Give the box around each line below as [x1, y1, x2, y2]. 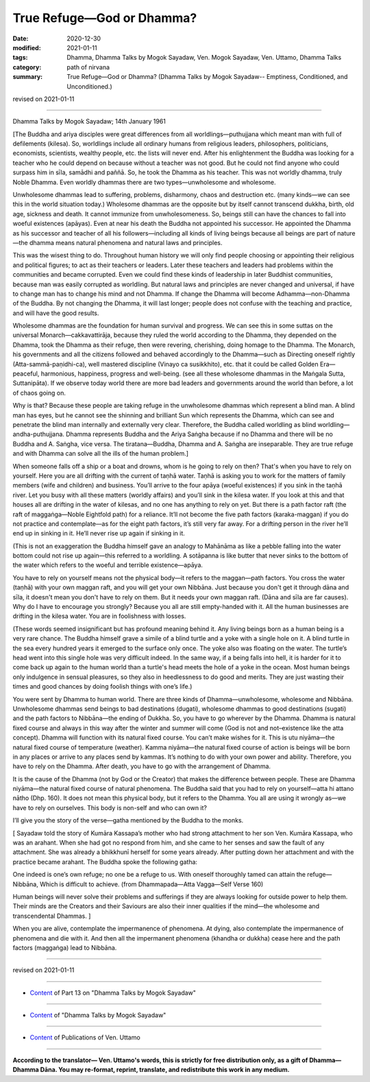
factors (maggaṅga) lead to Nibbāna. [12, 943, 117, 952]
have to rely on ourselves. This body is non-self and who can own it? [12, 803, 207, 811]
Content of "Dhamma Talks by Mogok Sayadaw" [29, 1011, 166, 1020]
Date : [12, 34, 29, 43]
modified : [12, 43, 41, 51]
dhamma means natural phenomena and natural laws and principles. [29, 238, 223, 246]
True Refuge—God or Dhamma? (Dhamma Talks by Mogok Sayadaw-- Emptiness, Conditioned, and [66, 73, 348, 81]
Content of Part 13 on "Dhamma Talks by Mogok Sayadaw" [29, 989, 197, 997]
